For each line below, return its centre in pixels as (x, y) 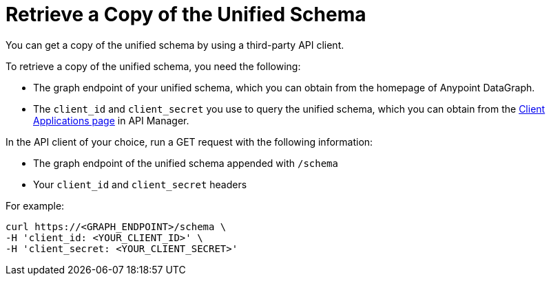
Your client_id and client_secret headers (140, 184)
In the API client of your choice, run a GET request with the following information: (189, 142)
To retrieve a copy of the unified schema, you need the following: (153, 66)
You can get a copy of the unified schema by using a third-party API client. (175, 45)
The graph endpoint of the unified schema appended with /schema (186, 163)
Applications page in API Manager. (111, 120)
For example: (35, 205)
